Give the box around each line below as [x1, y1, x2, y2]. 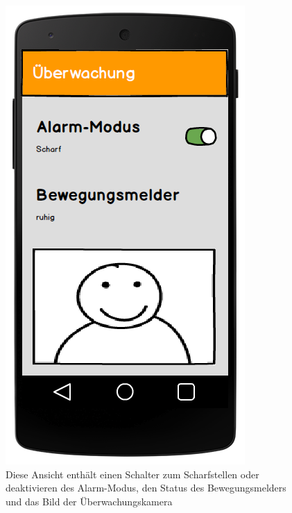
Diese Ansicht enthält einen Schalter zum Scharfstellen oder [6, 466, 259, 481]
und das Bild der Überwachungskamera [6, 494, 173, 508]
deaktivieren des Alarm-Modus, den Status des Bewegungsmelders [6, 480, 286, 495]
